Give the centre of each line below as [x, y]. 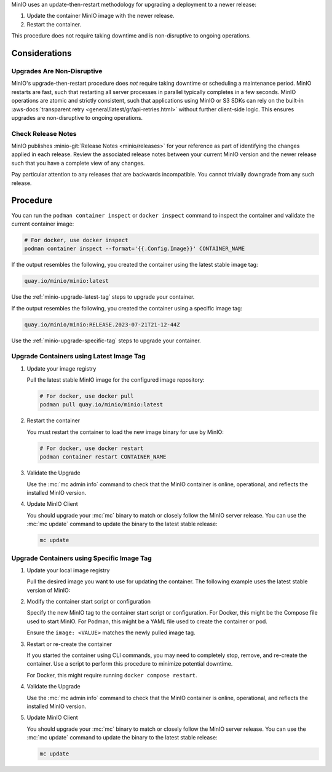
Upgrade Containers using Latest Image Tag [78, 356]
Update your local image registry [68, 570]
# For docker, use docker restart [92, 448]
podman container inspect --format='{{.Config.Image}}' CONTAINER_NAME [135, 249]
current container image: [43, 224]
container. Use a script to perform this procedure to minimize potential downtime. [130, 664]
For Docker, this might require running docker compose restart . [112, 675]
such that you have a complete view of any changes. [78, 163]
